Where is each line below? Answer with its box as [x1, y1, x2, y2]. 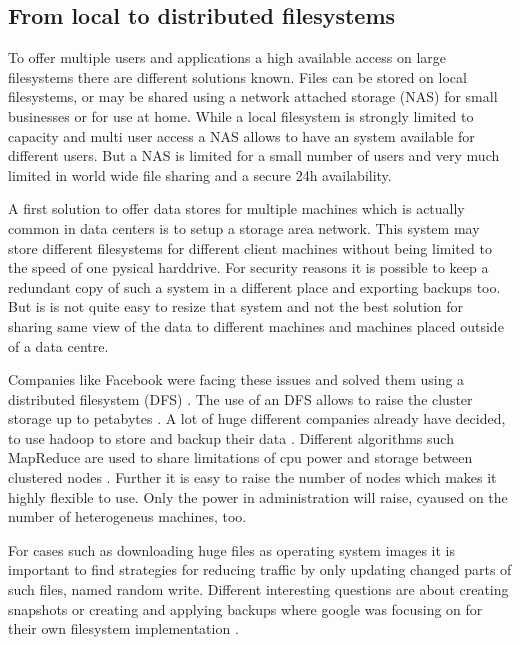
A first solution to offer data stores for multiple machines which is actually [8, 198, 465, 219]
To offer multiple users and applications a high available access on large [8, 47, 446, 68]
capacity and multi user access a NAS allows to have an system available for [8, 125, 475, 146]
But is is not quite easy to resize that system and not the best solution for [8, 296, 464, 317]
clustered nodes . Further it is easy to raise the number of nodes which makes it [8, 467, 497, 488]
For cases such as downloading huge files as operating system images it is [8, 539, 456, 560]
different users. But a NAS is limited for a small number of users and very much [8, 145, 500, 166]
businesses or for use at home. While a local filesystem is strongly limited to [8, 105, 474, 126]
